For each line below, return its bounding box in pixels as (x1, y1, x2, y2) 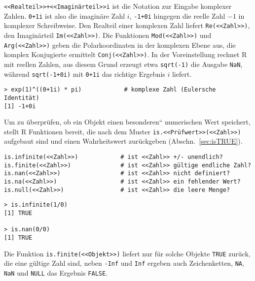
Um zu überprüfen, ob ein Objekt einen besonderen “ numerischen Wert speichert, (4, 117, 251, 127)
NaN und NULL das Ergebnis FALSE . (4, 267, 108, 278)
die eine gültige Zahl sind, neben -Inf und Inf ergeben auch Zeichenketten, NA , (4, 258, 244, 268)
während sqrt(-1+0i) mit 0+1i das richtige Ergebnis (4, 68, 165, 79)
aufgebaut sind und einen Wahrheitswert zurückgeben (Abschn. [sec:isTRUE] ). (4, 136, 243, 146)
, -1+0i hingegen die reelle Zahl (129, 10, 225, 21)
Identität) (4, 94, 39, 101)
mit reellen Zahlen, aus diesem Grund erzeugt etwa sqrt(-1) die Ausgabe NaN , (4, 59, 243, 69)
